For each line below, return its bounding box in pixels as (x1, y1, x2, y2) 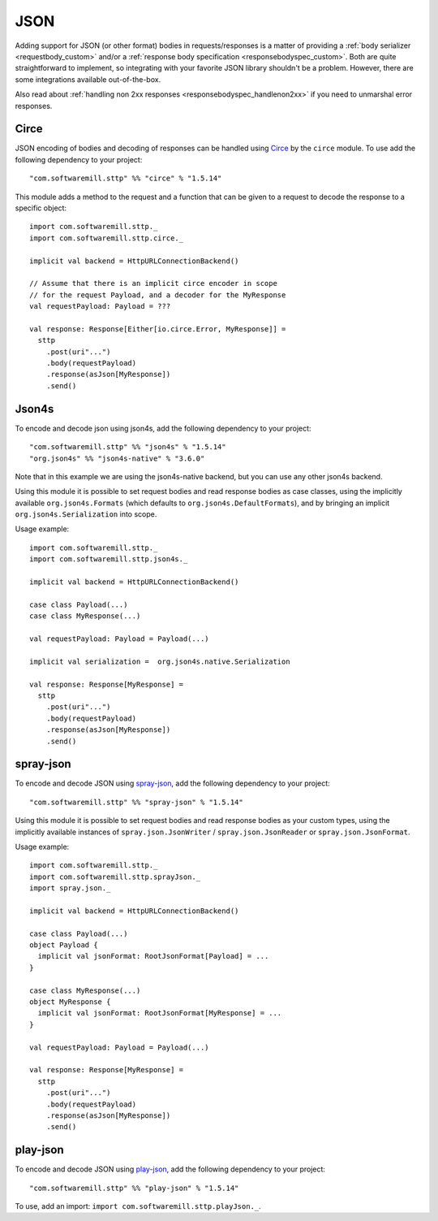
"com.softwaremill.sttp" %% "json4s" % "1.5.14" (29, 443, 226, 452)
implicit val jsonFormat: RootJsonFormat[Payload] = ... (37, 951, 269, 961)
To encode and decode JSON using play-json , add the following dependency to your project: (15, 1164, 326, 1174)
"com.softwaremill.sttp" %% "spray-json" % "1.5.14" (29, 797, 243, 807)
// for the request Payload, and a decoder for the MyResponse (29, 290, 286, 300)
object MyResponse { (29, 998, 111, 1007)
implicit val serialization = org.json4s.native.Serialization (29, 656, 291, 666)
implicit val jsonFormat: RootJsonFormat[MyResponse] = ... (37, 1008, 282, 1018)
